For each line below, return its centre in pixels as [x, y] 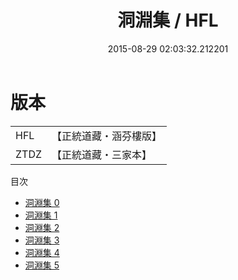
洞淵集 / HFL [168, 20]
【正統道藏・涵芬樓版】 [107, 136]
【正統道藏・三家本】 [102, 154]
